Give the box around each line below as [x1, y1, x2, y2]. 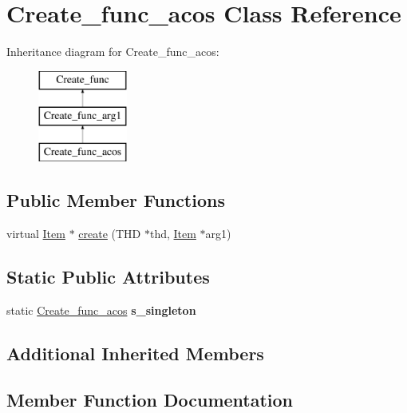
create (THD [78, 224, 141, 241]
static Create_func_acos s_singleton [6, 301, 196, 318]
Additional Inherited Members [6, 340, 264, 365]
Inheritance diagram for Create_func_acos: [6, 43, 219, 60]
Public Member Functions [6, 188, 225, 212]
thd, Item [149, 224, 196, 241]
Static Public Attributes [6, 264, 210, 288]
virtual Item [6, 224, 65, 241]
